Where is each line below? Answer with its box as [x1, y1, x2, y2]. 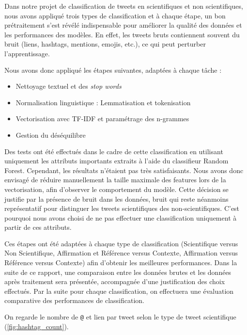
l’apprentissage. [4, 48, 50, 58]
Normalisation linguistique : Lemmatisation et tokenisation [15, 97, 191, 107]
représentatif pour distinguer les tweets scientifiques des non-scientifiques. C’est [4, 203, 240, 213]
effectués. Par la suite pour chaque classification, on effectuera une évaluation [4, 286, 234, 296]
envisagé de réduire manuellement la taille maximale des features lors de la [4, 175, 226, 185]
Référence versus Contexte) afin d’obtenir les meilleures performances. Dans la [4, 257, 237, 268]
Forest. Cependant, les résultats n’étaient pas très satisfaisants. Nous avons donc [4, 165, 244, 175]
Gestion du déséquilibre [15, 129, 86, 140]
